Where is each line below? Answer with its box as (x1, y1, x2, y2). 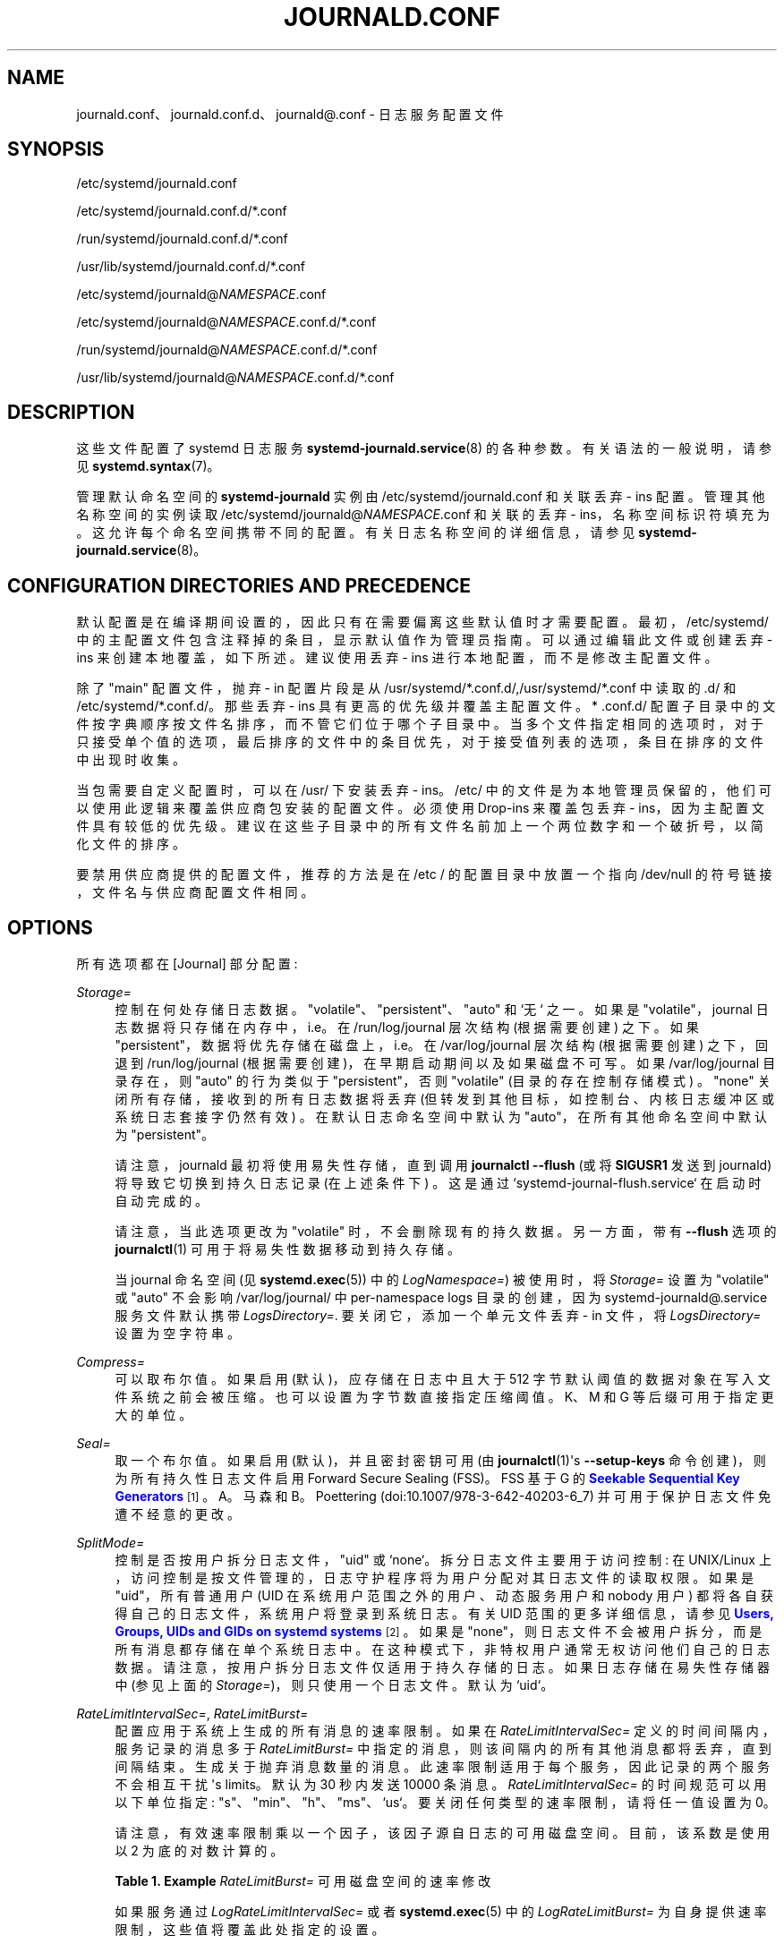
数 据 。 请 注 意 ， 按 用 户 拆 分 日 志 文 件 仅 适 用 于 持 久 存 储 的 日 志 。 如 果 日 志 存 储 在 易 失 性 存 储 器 (115, 1658, 770, 1675)
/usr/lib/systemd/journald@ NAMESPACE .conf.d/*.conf (76, 370, 395, 386)
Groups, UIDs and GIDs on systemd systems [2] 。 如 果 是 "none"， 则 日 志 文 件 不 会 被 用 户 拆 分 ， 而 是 (115, 1623, 763, 1639)
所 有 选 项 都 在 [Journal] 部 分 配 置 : (76, 955, 298, 971)
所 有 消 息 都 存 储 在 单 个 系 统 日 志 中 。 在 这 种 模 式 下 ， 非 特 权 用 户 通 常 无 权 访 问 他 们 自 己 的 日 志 (115, 1641, 770, 1657)
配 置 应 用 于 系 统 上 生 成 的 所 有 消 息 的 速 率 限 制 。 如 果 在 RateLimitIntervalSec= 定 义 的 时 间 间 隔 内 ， (115, 1722, 775, 1738)
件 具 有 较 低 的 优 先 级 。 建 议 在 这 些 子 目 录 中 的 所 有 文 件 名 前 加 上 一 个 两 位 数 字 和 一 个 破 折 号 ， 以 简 (76, 818, 763, 834)
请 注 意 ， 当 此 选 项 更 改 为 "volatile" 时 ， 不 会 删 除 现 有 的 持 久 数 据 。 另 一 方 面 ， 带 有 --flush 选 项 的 (115, 1223, 777, 1239)
